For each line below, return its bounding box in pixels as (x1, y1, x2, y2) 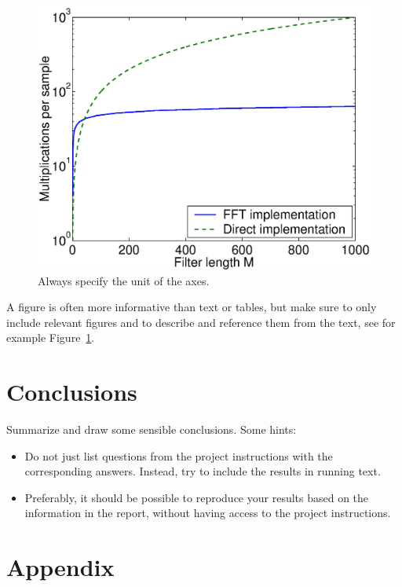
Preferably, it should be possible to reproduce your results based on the (24, 489, 369, 505)
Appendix (6, 551, 115, 583)
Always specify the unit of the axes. (38, 272, 210, 288)
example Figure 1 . (6, 329, 95, 346)
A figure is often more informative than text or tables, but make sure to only (6, 299, 377, 315)
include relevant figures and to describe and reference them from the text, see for (6, 314, 396, 330)
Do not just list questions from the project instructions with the (24, 447, 333, 464)
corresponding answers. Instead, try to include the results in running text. (24, 463, 381, 479)
